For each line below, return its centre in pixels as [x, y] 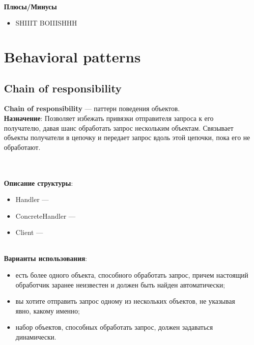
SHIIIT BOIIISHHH [46, 23]
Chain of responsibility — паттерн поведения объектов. [92, 108]
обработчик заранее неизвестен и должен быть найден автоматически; [120, 284]
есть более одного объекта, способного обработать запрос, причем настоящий [132, 275]
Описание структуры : [39, 183]
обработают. [22, 147]
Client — [29, 232]
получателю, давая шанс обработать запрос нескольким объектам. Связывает [119, 128]
